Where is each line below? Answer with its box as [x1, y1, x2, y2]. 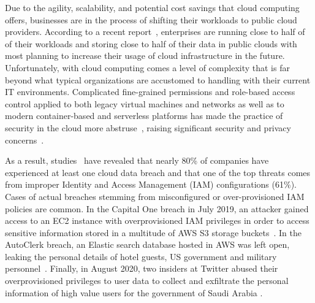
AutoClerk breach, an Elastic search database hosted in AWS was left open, [5, 238, 290, 251]
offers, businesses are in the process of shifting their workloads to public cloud [5, 13, 297, 26]
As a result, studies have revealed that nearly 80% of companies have [5, 154, 269, 167]
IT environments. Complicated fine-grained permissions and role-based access [5, 85, 295, 98]
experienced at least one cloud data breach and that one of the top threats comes [5, 166, 311, 178]
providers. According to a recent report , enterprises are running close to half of [5, 25, 305, 38]
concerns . [5, 133, 44, 146]
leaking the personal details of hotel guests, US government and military [5, 250, 277, 263]
